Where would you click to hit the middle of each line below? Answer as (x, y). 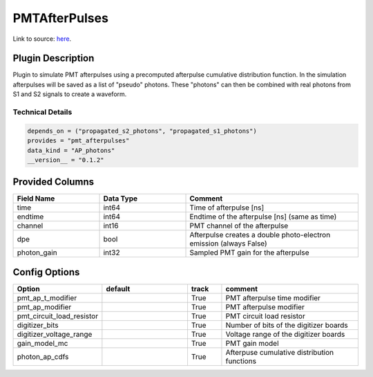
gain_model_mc (42, 343)
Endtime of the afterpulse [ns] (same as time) (263, 217)
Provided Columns (54, 182)
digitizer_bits (38, 325)
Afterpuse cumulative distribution (280, 352)
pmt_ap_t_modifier (47, 297)
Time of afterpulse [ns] (227, 208)
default (118, 288)
